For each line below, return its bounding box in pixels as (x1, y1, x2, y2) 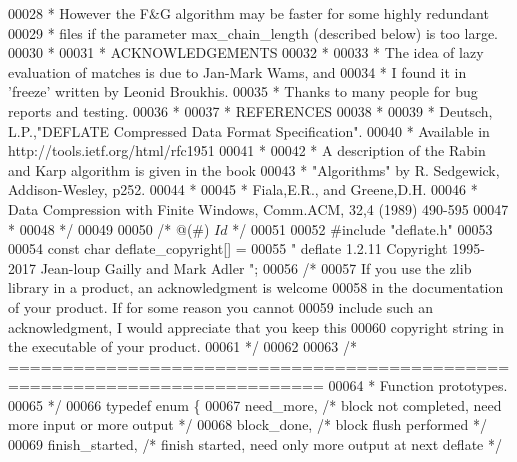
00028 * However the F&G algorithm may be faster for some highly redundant (8, 3, 489, 23)
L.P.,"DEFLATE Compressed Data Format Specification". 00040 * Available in (8, 120, 490, 141)
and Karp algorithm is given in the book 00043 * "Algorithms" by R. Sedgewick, (8, 159, 500, 180)
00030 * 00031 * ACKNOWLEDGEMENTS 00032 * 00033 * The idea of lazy (8, 42, 484, 63)
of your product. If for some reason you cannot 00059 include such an (8, 296, 434, 317)
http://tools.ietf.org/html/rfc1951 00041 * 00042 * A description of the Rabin (8, 140, 486, 161)
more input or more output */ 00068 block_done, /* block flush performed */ (8, 414, 488, 435)
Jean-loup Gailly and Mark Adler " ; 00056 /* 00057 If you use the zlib (40, 257, 472, 278)
